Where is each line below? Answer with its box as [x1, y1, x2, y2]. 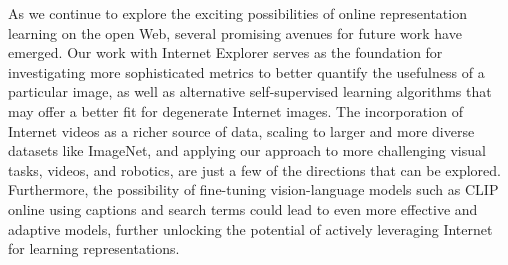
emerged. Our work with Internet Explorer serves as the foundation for [8, 42, 443, 63]
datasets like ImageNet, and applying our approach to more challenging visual [8, 140, 486, 161]
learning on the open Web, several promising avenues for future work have [8, 22, 462, 43]
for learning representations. [8, 238, 180, 259]
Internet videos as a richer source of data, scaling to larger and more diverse [8, 120, 475, 141]
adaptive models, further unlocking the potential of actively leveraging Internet [8, 218, 493, 239]
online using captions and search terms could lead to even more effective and [8, 198, 478, 219]
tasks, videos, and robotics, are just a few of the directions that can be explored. [8, 159, 501, 180]
